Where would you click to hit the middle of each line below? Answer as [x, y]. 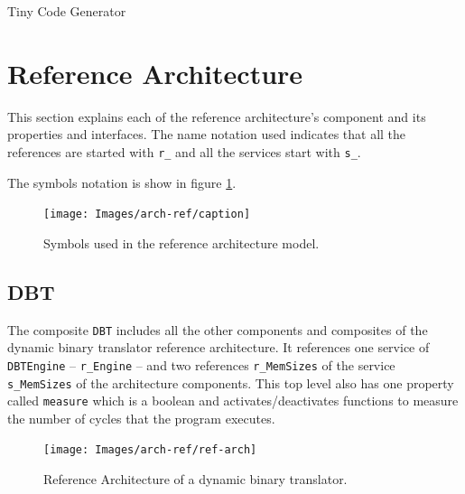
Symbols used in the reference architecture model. [181, 242]
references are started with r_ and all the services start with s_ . [184, 151]
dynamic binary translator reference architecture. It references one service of [219, 347]
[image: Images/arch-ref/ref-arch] [150, 450]
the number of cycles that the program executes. [141, 418]
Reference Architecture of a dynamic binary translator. [195, 479]
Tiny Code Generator [67, 11]
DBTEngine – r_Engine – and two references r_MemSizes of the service [201, 364]
